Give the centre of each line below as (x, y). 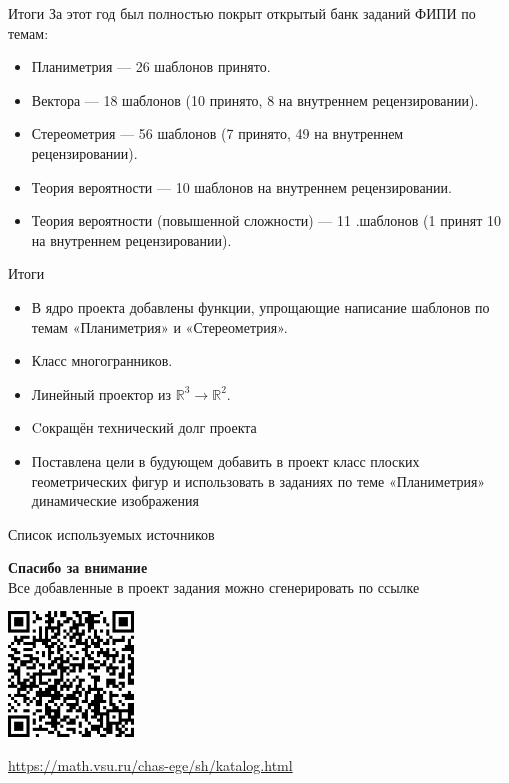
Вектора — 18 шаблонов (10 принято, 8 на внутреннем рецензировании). (255, 99)
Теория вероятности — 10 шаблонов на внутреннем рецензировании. (241, 186)
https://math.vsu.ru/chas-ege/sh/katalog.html (150, 765)
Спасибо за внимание (78, 567)
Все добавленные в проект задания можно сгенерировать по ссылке (214, 586)
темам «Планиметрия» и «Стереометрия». (159, 326)
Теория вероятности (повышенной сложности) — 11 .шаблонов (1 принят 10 (266, 220)
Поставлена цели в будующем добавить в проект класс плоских (225, 460)
